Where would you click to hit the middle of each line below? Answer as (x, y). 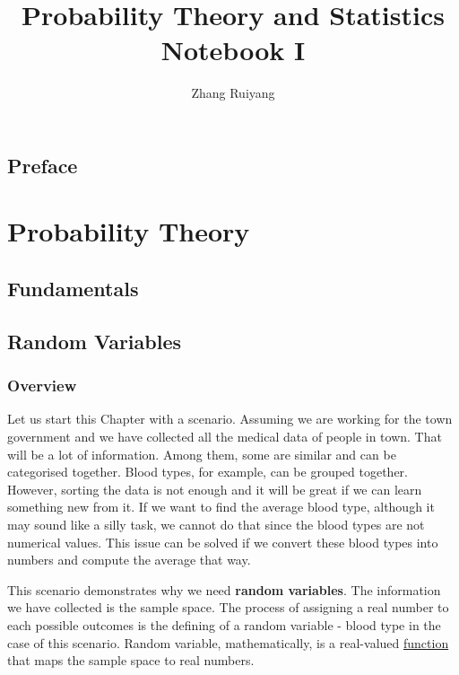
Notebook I (233, 50)
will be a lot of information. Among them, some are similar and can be (202, 454)
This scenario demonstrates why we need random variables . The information (224, 589)
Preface (43, 165)
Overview (42, 386)
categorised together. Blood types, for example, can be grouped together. (208, 472)
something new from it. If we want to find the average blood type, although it (221, 507)
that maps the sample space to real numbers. (131, 660)
